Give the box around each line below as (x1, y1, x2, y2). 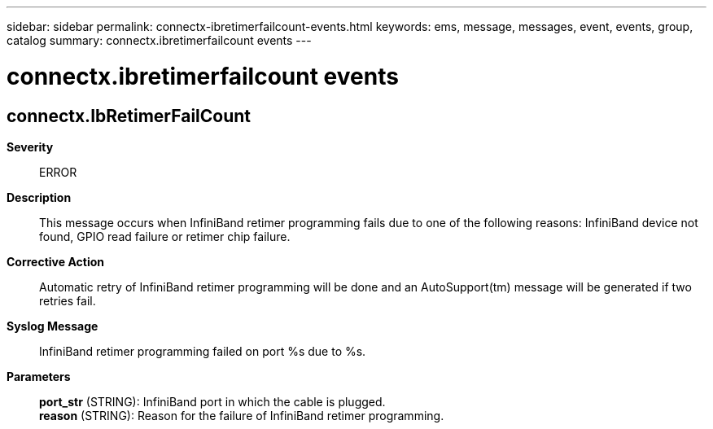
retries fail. (39, 293, 96, 308)
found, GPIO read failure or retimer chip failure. (39, 229, 291, 243)
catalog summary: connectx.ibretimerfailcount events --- (7, 33, 312, 47)
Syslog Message (7, 318, 98, 333)
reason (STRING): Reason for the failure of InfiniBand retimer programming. (39, 408, 444, 422)
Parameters (7, 369, 71, 383)
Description (7, 190, 72, 204)
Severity (7, 139, 54, 154)
